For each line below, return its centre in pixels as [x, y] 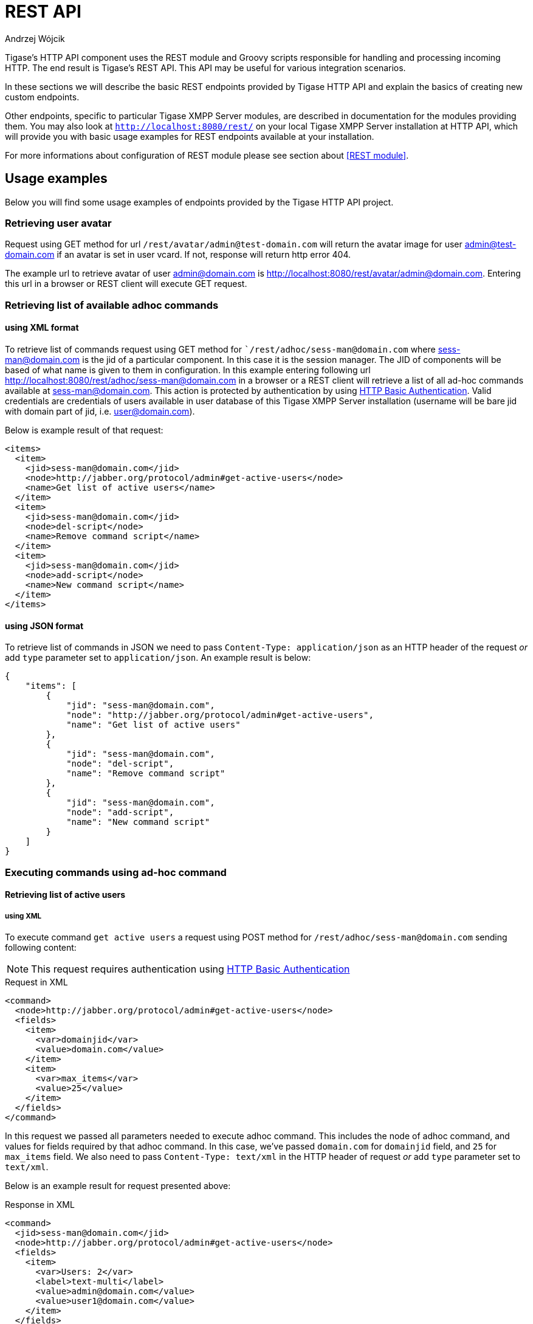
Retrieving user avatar [58, 223]
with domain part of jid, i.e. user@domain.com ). [100, 411]
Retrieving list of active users [65, 895]
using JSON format [44, 626]
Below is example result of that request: [84, 430]
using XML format [42, 328]
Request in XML [36, 982]
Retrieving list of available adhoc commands [112, 305]
